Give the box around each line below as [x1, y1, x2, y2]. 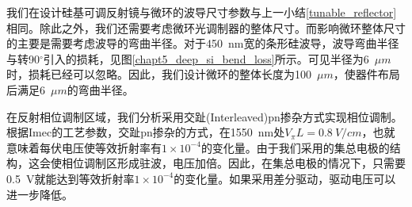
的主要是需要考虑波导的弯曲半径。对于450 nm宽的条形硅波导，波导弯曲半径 [6, 35, 399, 52]
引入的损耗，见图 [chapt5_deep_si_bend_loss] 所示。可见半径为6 [43, 50, 369, 67]
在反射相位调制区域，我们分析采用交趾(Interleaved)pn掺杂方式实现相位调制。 [6, 108, 402, 125]
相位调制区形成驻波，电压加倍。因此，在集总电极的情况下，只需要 [61, 155, 406, 171]
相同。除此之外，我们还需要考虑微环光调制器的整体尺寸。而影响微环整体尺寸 [6, 19, 406, 36]
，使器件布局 [333, 66, 400, 82]
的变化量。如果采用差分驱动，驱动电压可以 [174, 170, 396, 186]
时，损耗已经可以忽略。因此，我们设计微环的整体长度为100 [6, 66, 311, 82]
